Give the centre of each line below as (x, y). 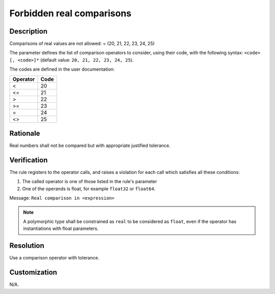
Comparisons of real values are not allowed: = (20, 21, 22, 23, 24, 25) (82, 44)
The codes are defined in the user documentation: (62, 69)
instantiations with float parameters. (61, 228)
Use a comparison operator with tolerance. (54, 258)
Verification (29, 160)
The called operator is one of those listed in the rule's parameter (90, 182)
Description (29, 31)
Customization (33, 272)
